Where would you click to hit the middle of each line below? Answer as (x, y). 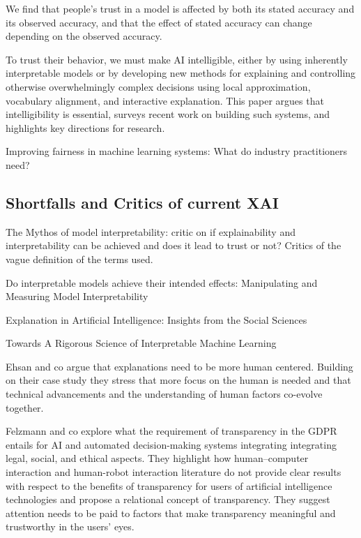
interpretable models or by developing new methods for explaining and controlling (181, 73)
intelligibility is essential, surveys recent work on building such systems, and (168, 114)
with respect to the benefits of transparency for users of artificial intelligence (169, 485)
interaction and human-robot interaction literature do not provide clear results (174, 472)
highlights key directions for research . (85, 127)
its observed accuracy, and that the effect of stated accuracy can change (159, 22)
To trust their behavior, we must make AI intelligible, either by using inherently (177, 59)
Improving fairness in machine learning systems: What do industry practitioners (177, 151)
